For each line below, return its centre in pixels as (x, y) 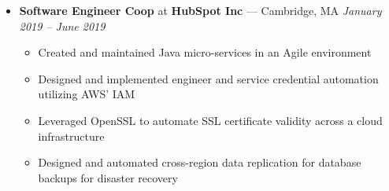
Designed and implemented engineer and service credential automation (208, 78)
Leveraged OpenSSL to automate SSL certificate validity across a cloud (210, 120)
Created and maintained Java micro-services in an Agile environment (205, 52)
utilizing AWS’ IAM (87, 94)
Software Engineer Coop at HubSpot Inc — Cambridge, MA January (200, 10)
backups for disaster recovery (108, 177)
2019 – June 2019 (62, 26)
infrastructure (71, 136)
